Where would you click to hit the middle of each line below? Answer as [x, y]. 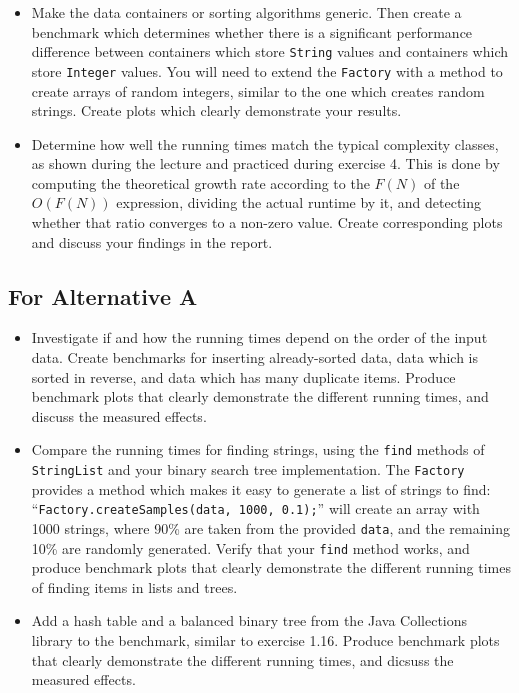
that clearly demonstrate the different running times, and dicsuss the [242, 659]
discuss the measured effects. [119, 415]
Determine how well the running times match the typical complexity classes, [265, 143]
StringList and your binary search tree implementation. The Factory [248, 469]
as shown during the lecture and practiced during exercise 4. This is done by [265, 163]
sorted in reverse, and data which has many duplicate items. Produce [243, 376]
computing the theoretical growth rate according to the [200, 182]
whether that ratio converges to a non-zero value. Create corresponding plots [267, 222]
